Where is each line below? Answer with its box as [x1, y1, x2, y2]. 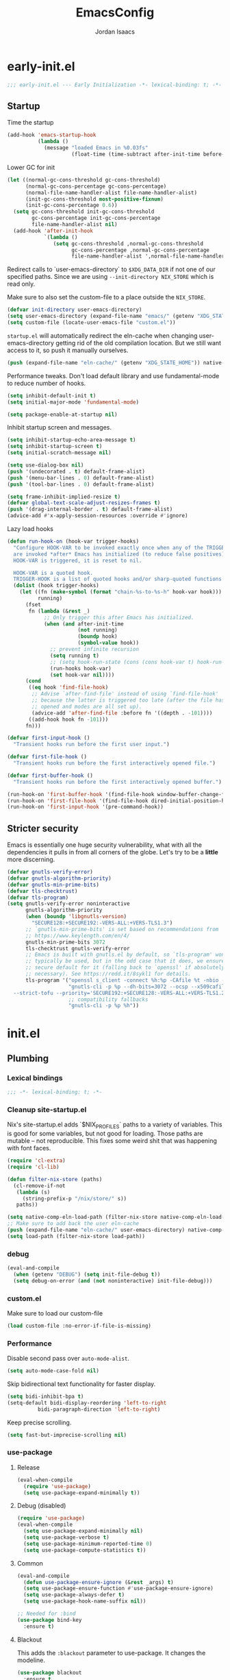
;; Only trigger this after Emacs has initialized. [43, 614, 194, 621]
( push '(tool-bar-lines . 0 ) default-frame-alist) [7, 481, 155, 488]
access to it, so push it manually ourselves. [7, 346, 129, 354]
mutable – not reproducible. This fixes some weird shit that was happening [7, 1137, 218, 1145]
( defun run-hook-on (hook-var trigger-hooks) [7, 538, 139, 545]
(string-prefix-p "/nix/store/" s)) [22, 1195, 127, 1202]
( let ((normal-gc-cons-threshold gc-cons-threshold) [7, 176, 161, 183]
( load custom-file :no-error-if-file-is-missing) [7, 1322, 152, 1329]
